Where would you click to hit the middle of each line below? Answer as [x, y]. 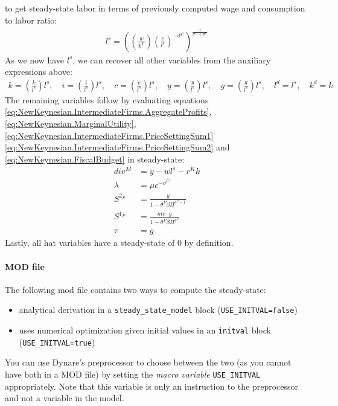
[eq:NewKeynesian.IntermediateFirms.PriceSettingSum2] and [117, 147]
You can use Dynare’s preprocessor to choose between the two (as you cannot [148, 362]
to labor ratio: [31, 20]
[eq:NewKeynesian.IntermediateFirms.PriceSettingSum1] [109, 135]
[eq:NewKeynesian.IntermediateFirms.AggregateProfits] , [108, 111]
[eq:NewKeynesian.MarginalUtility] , [71, 123]
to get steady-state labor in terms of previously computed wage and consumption [155, 8]
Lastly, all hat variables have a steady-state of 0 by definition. [119, 243]
